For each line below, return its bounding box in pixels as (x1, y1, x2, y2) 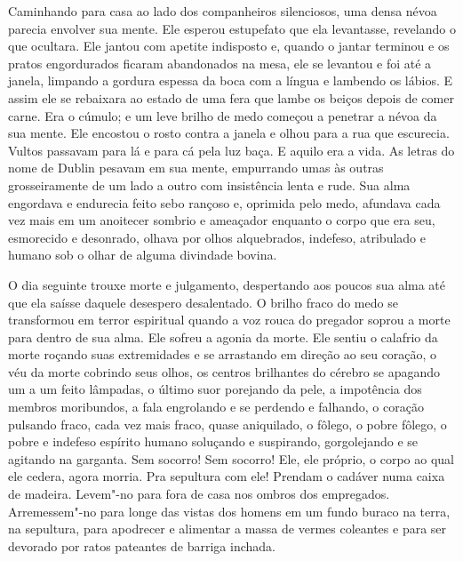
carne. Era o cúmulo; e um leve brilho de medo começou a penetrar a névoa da (8, 106, 437, 124)
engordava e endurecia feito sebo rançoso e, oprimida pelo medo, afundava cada (8, 193, 441, 212)
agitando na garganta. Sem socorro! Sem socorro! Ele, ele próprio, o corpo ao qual (8, 449, 454, 468)
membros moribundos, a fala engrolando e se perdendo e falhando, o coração (8, 397, 424, 416)
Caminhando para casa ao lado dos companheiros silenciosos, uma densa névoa (8, 2, 437, 20)
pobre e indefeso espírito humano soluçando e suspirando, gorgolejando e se (8, 432, 419, 451)
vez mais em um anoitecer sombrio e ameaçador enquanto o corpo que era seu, (8, 211, 435, 229)
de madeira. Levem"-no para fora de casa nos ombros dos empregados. (8, 485, 390, 503)
